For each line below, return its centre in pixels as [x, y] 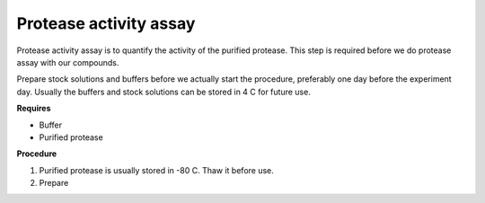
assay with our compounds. [68, 62]
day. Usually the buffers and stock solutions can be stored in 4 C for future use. [164, 92]
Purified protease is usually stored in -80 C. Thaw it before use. [156, 170]
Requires [34, 109]
